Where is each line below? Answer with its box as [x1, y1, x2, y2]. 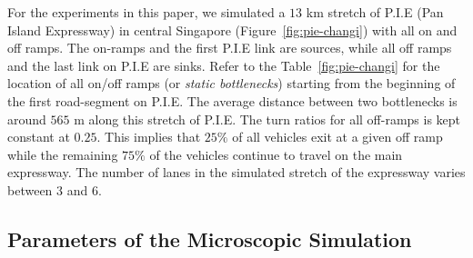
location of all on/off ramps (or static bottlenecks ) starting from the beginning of [7, 74, 456, 93]
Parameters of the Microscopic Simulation [7, 224, 412, 253]
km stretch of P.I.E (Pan [306, 3, 444, 21]
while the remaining [7, 144, 118, 164]
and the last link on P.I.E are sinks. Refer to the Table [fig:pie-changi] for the [7, 55, 440, 74]
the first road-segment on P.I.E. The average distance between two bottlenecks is [7, 91, 458, 110]
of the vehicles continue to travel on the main [149, 144, 403, 164]
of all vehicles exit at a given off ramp [232, 127, 443, 146]
